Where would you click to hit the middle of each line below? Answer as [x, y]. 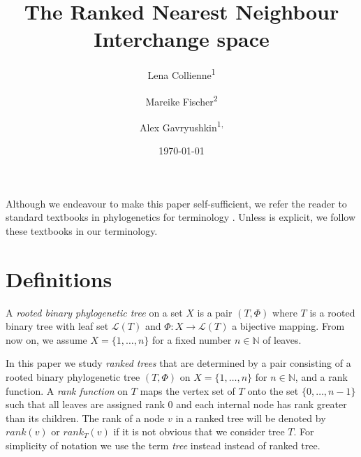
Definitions [59, 278]
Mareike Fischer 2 [182, 100]
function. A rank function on [67, 390]
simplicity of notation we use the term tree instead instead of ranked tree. [163, 445]
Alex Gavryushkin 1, [182, 126]
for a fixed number [192, 339]
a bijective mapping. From [288, 326]
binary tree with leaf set [57, 326]
